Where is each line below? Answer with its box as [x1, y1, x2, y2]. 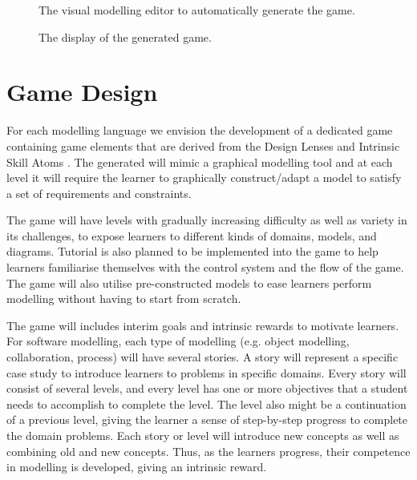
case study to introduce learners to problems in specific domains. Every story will [6, 364, 407, 381]
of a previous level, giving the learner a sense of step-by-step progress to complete [6, 411, 408, 428]
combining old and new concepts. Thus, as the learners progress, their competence [6, 442, 411, 459]
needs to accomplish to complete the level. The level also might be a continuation [6, 395, 407, 412]
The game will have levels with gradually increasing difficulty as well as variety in [6, 212, 407, 228]
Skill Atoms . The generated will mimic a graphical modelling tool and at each [6, 153, 393, 170]
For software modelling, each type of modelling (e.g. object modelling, [6, 333, 350, 349]
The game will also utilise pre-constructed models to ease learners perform [6, 274, 372, 291]
